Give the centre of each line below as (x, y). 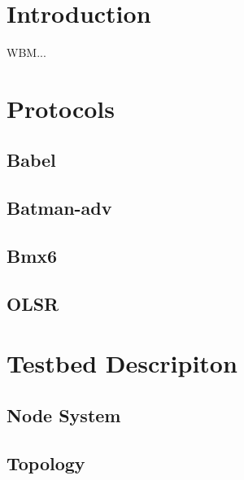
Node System (64, 415)
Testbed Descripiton (122, 363)
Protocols (61, 108)
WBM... (26, 52)
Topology (46, 463)
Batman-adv (59, 208)
